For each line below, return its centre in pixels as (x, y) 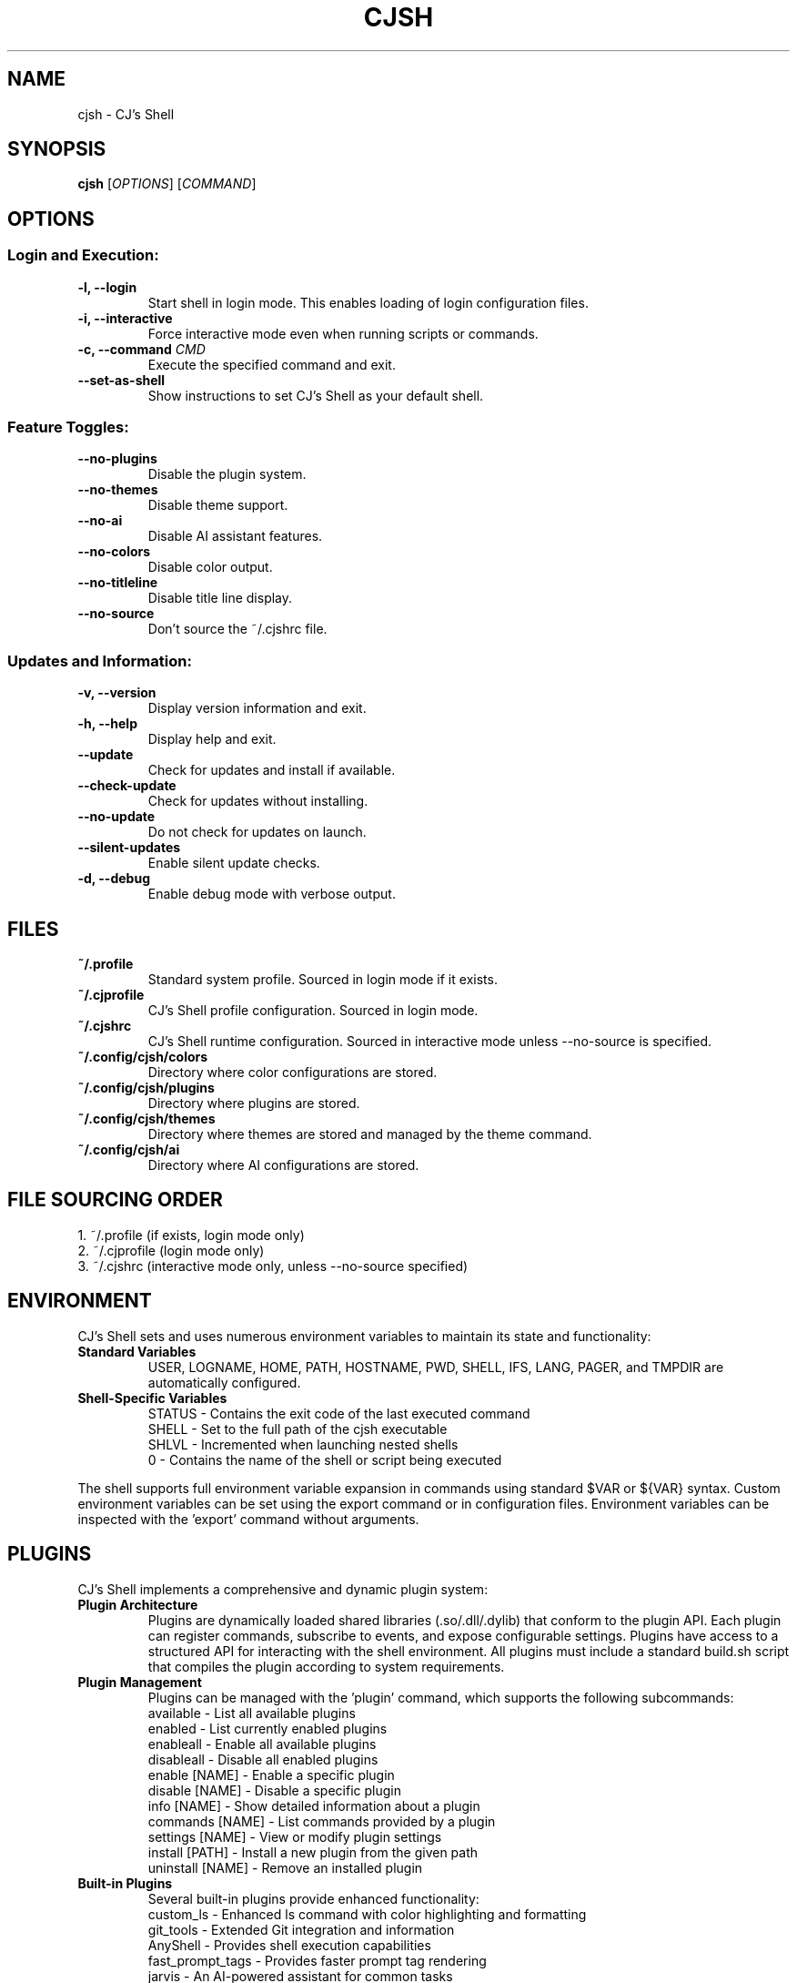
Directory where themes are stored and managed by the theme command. (370, 1134)
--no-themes (118, 490)
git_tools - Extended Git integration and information (301, 1929)
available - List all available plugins (252, 1713)
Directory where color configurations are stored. (293, 1072)
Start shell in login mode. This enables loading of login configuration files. (368, 302)
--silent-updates (129, 848)
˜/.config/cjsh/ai (129, 1149)
